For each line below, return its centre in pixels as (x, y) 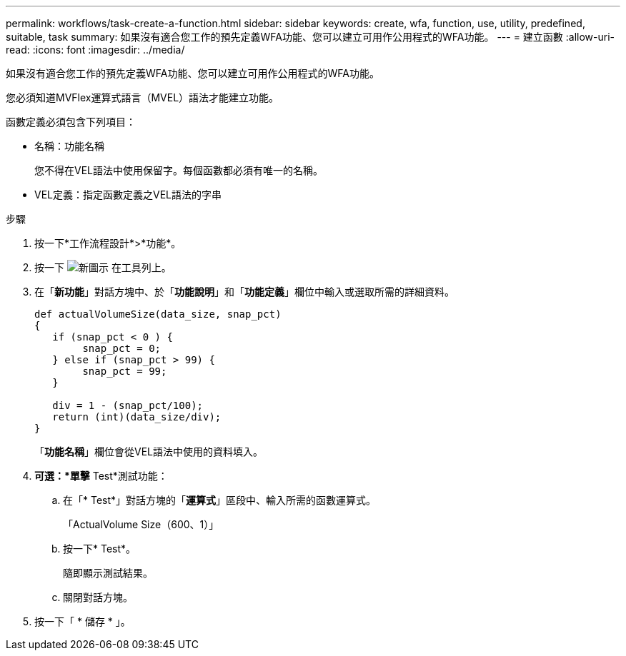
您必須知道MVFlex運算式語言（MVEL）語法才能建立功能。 (143, 97)
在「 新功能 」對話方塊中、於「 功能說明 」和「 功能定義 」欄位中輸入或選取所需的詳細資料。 (244, 292)
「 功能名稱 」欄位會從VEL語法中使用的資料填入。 (149, 451)
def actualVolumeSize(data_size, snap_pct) (158, 314)
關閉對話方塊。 (98, 597)
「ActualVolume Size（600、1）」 (141, 524)
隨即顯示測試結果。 (108, 573)
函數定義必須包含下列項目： (71, 122)
